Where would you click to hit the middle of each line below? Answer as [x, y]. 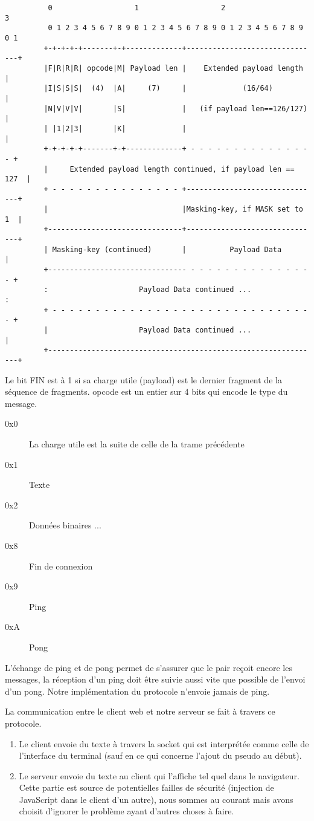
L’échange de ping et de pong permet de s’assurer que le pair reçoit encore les [149, 667]
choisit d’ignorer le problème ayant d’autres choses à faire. [127, 811]
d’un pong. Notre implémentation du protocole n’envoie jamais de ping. [137, 691]
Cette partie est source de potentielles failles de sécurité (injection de [146, 787]
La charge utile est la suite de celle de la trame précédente [137, 444]
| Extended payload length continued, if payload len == [169, 169]
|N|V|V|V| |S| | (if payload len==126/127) [176, 109]
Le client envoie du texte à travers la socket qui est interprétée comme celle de [164, 743]
